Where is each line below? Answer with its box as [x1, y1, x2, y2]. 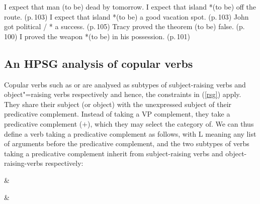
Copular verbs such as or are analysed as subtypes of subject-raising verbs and [4, 79, 246, 89]
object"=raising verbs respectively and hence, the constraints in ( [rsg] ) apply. [4, 89, 241, 99]
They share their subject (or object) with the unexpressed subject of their [4, 98, 232, 109]
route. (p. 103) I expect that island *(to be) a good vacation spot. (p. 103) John [4, 11, 249, 22]
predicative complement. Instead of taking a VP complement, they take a [4, 109, 230, 119]
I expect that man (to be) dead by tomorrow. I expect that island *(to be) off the [4, 2, 256, 12]
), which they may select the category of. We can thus [88, 118, 254, 129]
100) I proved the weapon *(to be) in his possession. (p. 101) [4, 31, 190, 41]
